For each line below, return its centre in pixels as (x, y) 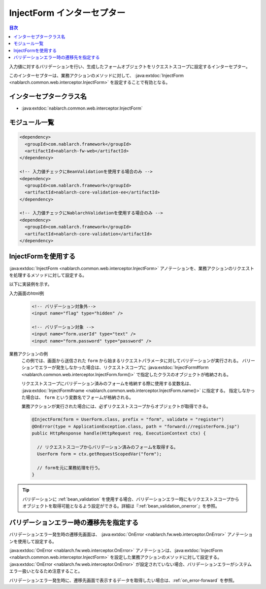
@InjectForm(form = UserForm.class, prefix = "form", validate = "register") (128, 419)
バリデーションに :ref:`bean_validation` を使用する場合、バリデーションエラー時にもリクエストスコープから (131, 499)
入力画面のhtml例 (27, 293)
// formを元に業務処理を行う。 (70, 468)
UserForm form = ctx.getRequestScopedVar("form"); (100, 454)
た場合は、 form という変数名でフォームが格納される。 (78, 397)
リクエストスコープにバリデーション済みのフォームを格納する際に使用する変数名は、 (108, 384)
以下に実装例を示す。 (31, 284)
